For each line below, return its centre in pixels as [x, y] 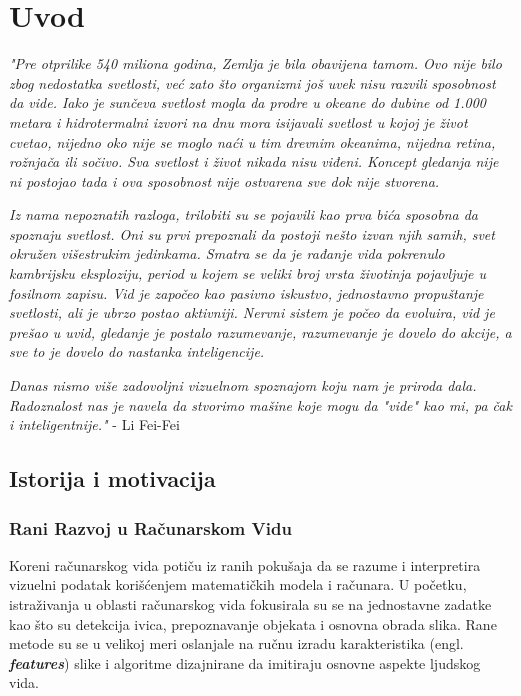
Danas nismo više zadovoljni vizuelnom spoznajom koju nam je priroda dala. [243, 385]
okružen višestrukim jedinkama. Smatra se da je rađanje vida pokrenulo [227, 253]
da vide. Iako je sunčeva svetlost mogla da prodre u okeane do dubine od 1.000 [248, 102]
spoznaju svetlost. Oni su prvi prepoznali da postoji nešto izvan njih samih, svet [252, 233]
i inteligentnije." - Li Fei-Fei [94, 424]
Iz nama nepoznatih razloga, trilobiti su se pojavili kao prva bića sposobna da [243, 214]
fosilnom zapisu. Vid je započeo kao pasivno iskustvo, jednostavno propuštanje [246, 292]
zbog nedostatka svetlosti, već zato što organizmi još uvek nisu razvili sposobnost [252, 82]
